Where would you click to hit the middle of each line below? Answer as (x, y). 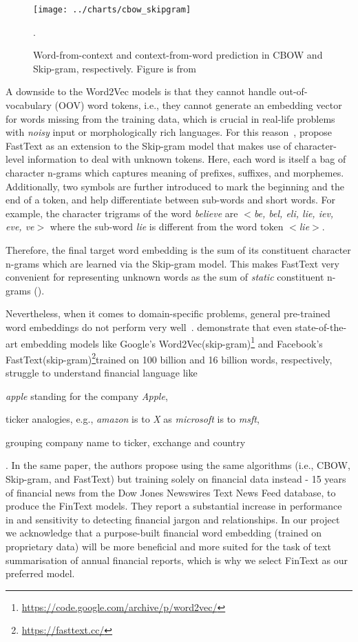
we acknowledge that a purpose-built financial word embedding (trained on (164, 533)
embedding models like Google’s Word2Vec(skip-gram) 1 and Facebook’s (172, 342)
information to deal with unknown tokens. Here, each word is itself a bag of (187, 159)
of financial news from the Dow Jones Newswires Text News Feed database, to (171, 492)
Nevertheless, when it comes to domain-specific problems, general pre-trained (168, 313)
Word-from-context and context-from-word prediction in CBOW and (178, 55)
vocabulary (29, 105)
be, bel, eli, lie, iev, (294, 213)
